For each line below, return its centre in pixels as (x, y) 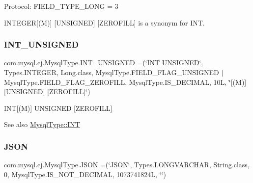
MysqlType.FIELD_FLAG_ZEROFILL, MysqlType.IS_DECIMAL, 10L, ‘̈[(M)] (125, 82)
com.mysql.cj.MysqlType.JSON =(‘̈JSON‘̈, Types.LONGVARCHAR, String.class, (127, 165)
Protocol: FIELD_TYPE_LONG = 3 (61, 6)
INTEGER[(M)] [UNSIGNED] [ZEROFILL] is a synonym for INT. (104, 22)
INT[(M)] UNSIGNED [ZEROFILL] (58, 108)
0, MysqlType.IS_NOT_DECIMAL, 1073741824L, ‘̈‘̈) (85, 174)
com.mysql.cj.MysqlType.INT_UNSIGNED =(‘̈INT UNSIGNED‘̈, (104, 63)
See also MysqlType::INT (42, 124)
